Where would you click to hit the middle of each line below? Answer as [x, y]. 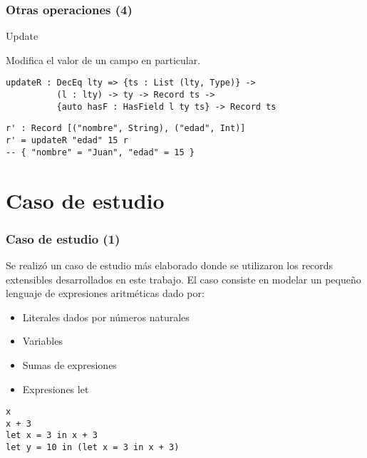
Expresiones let [56, 389]
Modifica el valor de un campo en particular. [103, 59]
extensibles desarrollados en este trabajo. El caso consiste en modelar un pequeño [183, 279]
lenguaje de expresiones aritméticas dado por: [105, 293]
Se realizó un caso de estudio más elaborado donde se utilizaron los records [170, 265]
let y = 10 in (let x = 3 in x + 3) [93, 448]
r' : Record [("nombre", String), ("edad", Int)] [126, 129]
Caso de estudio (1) [63, 238]
